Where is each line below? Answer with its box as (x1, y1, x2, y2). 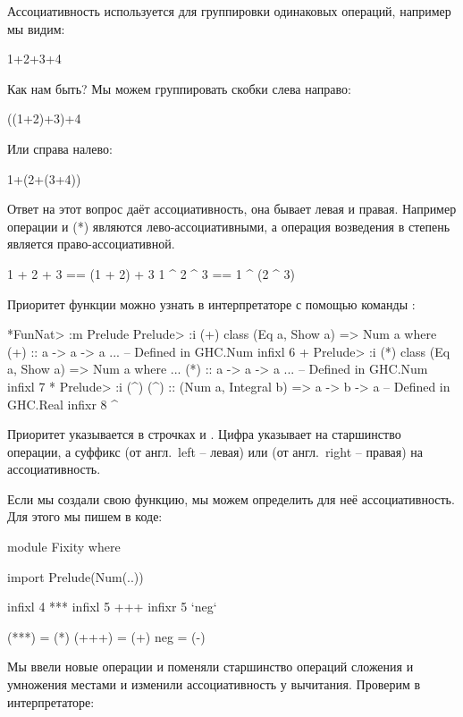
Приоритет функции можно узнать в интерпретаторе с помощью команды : (7, 294, 416, 313)
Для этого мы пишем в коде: (7, 507, 163, 526)
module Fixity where (7, 537, 121, 556)
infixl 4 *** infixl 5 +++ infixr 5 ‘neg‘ (7, 597, 217, 616)
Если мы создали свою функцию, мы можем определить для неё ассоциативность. (7, 489, 455, 508)
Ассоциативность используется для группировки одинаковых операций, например (7, 2, 451, 20)
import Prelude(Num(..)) (7, 567, 144, 586)
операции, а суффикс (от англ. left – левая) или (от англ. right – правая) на (7, 442, 424, 460)
